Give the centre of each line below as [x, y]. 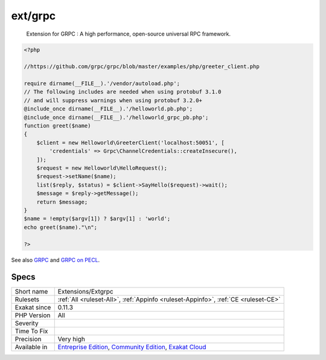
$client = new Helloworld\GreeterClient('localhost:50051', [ [130, 143]
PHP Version [33, 315]
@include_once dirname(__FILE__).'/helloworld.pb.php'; [108, 109]
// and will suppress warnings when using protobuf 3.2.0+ [113, 100]
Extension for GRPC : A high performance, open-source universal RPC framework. [128, 34]
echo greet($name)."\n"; [61, 227]
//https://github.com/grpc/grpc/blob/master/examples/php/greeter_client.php [142, 67]
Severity [27, 323]
